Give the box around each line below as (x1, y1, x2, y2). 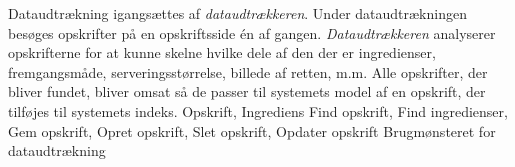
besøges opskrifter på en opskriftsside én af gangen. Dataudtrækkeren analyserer (8, 22, 496, 43)
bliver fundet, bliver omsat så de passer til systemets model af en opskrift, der (8, 81, 486, 102)
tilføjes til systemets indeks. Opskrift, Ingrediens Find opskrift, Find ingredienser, (8, 100, 508, 121)
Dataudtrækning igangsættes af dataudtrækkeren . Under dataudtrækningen (8, 3, 467, 23)
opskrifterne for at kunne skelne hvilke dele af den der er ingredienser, (8, 42, 436, 63)
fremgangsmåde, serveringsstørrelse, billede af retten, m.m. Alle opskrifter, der (8, 61, 488, 82)
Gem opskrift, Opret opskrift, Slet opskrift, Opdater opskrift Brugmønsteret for (8, 120, 496, 141)
